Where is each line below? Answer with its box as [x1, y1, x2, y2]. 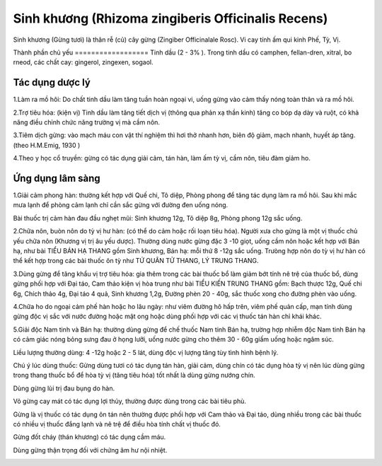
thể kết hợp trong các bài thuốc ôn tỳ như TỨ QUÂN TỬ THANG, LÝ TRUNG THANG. [13, 257, 259, 265]
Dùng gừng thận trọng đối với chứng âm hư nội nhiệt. [13, 445, 168, 454]
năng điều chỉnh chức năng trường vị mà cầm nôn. [13, 118, 161, 127]
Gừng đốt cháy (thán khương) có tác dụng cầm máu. [13, 433, 166, 441]
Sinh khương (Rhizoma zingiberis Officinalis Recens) [13, 11, 328, 26]
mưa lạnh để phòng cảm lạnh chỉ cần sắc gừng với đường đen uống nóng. [13, 201, 228, 209]
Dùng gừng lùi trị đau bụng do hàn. [13, 384, 115, 392]
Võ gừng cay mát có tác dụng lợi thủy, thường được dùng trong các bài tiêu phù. [13, 397, 247, 406]
